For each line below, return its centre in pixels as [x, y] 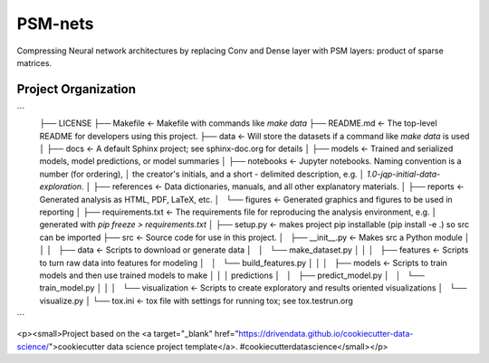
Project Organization [76, 89]
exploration [61, 186]
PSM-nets [55, 24]
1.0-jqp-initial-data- [403, 174]
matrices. [34, 62]
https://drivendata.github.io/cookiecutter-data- [326, 334]
